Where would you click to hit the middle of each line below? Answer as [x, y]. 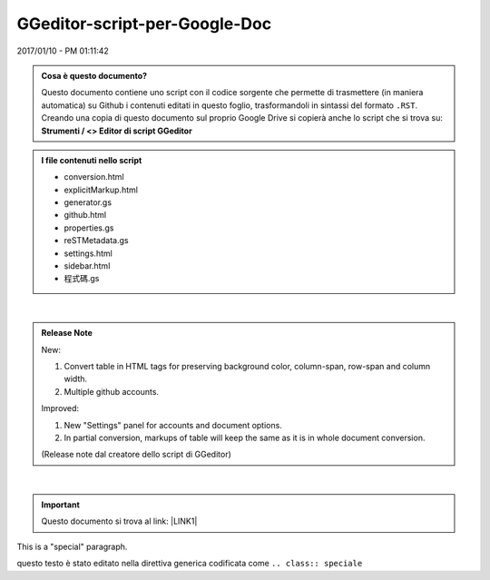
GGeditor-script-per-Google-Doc [144, 24]
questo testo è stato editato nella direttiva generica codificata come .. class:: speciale [190, 564]
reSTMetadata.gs [96, 241]
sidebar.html [87, 266]
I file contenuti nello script [92, 160]
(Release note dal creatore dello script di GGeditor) [136, 455]
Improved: [60, 408]
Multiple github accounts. [111, 391]
